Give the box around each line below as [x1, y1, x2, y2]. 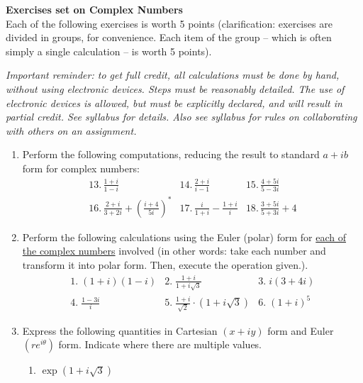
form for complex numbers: [22, 160, 140, 175]
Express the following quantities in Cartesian [22, 323, 218, 338]
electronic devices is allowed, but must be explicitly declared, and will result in [6, 95, 342, 110]
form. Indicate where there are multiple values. [58, 337, 262, 352]
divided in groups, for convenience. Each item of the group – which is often [6, 30, 332, 45]
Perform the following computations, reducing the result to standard [22, 147, 320, 162]
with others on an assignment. [6, 123, 137, 138]
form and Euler [267, 323, 334, 338]
